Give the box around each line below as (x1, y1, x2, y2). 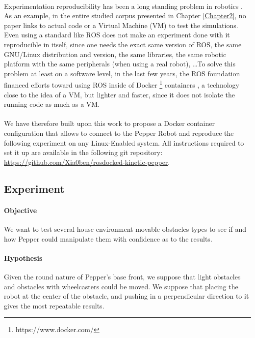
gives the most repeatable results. (4, 300, 104, 310)
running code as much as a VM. (4, 99, 100, 109)
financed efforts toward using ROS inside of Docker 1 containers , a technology (4, 78, 239, 90)
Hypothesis (4, 252, 43, 263)
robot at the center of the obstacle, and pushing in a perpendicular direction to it (4, 291, 249, 301)
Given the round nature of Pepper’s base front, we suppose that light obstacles (4, 271, 241, 281)
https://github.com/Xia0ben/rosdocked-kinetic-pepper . (4, 156, 170, 167)
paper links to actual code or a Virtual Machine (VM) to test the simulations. (4, 20, 238, 30)
